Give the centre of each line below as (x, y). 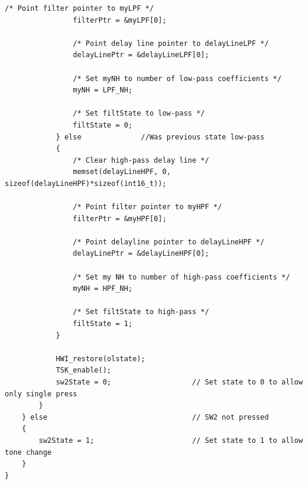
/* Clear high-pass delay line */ (141, 160)
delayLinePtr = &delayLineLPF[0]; (141, 55)
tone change (28, 452)
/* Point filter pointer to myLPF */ (79, 8)
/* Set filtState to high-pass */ (141, 312)
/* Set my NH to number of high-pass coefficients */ (181, 277)
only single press (41, 394)
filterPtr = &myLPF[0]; (120, 20)
